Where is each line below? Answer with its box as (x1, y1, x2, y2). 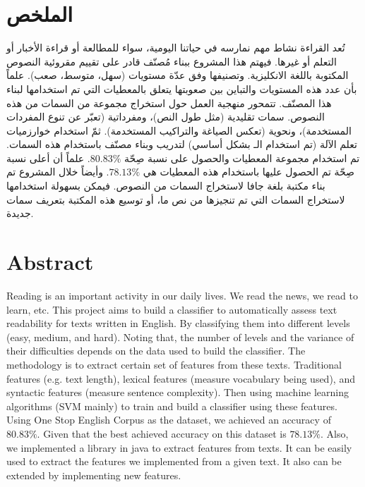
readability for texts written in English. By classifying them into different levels (6, 316, 350, 331)
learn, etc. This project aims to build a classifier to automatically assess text (6, 302, 337, 316)
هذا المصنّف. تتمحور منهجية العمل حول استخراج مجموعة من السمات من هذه (6, 95, 332, 110)
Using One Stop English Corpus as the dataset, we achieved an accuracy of (6, 412, 331, 427)
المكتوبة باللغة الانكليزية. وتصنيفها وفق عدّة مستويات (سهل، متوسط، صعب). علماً (6, 68, 349, 82)
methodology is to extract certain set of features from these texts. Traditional (6, 357, 342, 371)
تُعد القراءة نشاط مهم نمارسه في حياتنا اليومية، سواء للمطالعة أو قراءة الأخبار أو (6, 40, 345, 55)
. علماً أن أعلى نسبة (6, 150, 90, 165)
